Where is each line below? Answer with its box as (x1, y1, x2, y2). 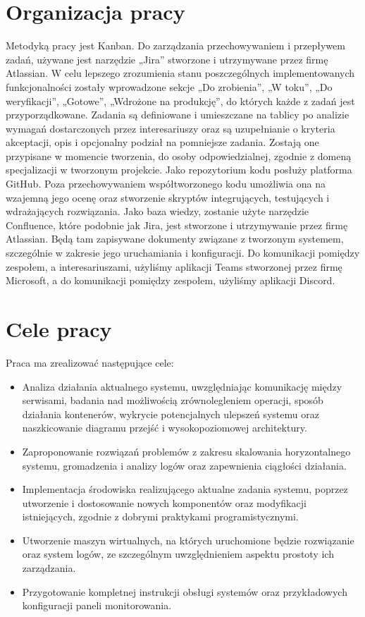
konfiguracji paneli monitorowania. (22, 598, 172, 613)
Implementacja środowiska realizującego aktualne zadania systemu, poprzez (22, 482, 348, 496)
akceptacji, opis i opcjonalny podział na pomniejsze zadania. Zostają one (6, 135, 319, 149)
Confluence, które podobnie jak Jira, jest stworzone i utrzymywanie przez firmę (6, 217, 348, 232)
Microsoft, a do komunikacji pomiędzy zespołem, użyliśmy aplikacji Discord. (6, 273, 335, 288)
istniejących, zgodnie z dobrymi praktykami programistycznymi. (22, 509, 299, 524)
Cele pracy (6, 314, 112, 343)
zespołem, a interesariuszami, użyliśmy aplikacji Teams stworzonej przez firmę (6, 259, 342, 274)
